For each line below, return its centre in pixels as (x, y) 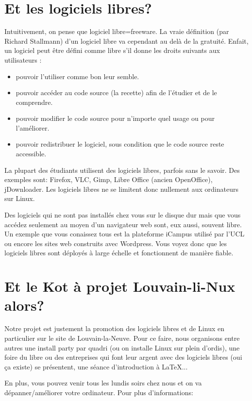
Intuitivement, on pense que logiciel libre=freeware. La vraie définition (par (117, 31)
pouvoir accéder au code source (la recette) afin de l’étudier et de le (116, 92)
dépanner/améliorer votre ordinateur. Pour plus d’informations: (99, 392)
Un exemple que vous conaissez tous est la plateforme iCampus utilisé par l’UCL (125, 234)
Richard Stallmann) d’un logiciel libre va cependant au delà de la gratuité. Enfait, (126, 41)
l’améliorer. (33, 127)
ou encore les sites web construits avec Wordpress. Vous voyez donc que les (116, 243)
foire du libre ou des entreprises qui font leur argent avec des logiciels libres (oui (123, 357)
